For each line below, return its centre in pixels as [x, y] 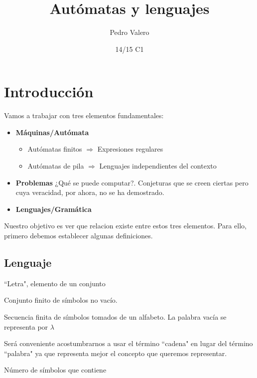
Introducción [49, 92]
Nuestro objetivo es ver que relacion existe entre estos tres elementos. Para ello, [125, 226]
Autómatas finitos [55, 149]
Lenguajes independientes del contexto [158, 166]
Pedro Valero [129, 32]
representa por [26, 326]
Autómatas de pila [56, 166]
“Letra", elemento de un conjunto [55, 283]
